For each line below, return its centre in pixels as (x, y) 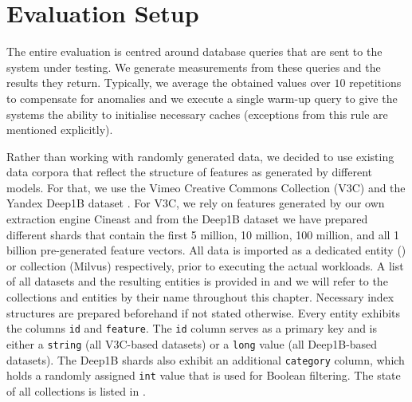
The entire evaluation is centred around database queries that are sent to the (194, 51)
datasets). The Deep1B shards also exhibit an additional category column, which (206, 359)
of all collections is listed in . (76, 390)
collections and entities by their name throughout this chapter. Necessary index (200, 297)
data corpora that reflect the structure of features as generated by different (190, 172)
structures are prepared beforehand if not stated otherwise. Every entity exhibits (204, 312)
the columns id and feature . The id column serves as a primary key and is (192, 328)
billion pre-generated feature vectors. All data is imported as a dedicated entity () (206, 250)
